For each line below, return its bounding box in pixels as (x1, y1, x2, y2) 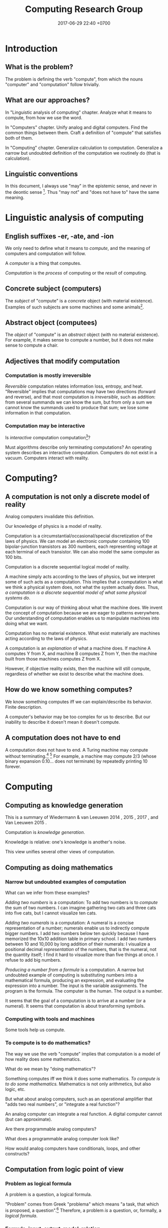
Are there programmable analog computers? (5, 1126, 96, 1132)
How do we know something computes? (5, 685, 132, 694)
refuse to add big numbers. (5, 957, 61, 963)
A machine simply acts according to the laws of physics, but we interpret (5, 573, 155, 579)
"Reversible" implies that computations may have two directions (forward (5, 389, 156, 394)
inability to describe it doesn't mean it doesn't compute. (5, 719, 120, 725)
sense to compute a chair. (5, 342, 58, 349)
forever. (5, 764, 21, 770)
